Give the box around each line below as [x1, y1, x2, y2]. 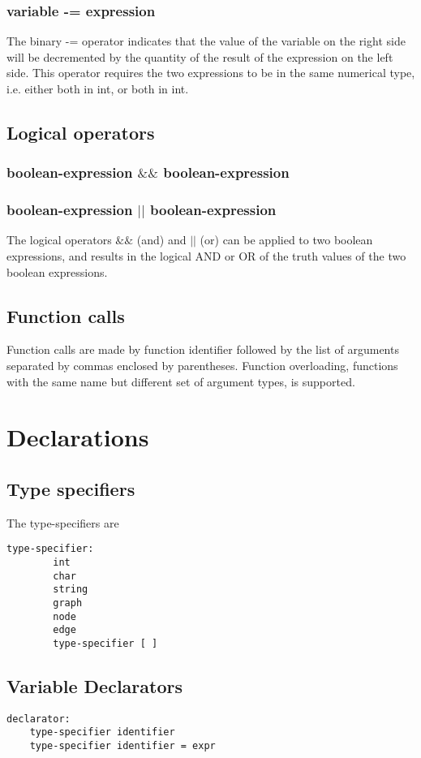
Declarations [6, 420, 149, 454]
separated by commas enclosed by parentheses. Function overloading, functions [6, 357, 398, 374]
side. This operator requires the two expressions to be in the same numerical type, [6, 64, 415, 81]
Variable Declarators [6, 674, 183, 699]
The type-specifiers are [6, 514, 119, 531]
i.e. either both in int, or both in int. [6, 80, 189, 97]
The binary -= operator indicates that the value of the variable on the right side [6, 32, 406, 50]
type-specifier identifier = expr [29, 740, 216, 752]
